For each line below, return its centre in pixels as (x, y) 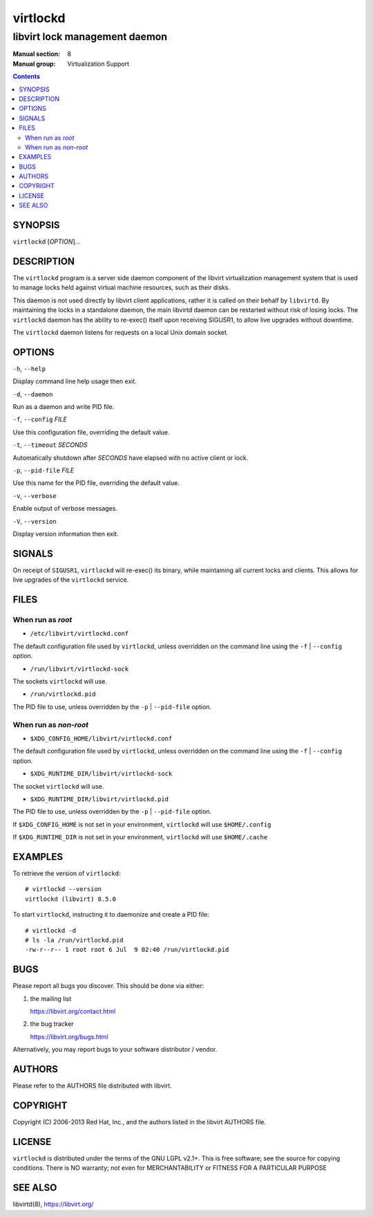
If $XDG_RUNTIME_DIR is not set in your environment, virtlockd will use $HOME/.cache (140, 837)
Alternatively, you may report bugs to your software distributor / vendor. (115, 1050)
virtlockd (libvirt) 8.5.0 (71, 899)
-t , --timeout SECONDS (50, 445)
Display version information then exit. (66, 534)
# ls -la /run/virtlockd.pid (74, 940)
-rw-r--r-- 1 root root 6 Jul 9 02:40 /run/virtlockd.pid (127, 950)
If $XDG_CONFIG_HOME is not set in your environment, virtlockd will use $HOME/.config (142, 824)
